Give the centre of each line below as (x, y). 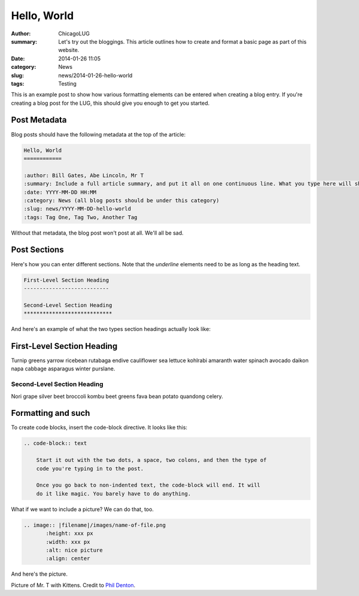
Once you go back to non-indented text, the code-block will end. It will (148, 485)
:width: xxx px (68, 542)
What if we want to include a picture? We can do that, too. (82, 509)
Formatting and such (51, 413)
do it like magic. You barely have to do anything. (114, 493)
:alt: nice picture (74, 550)
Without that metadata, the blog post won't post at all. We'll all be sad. (97, 233)
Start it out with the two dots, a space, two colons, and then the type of (151, 460)
